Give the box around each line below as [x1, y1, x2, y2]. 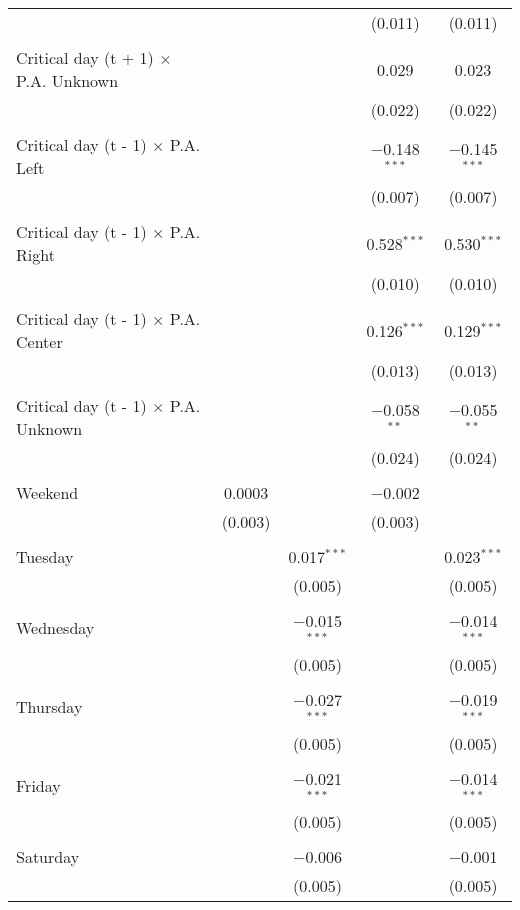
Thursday [16, 695, 83, 719]
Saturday [16, 845, 80, 869]
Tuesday [16, 545, 74, 568]
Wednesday [16, 616, 95, 640]
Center [16, 330, 63, 353]
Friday [16, 773, 61, 797]
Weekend [16, 481, 79, 504]
